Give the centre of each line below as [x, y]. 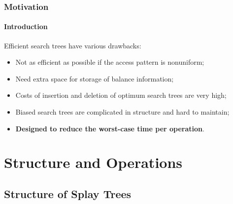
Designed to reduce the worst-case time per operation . [110, 128]
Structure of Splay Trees [68, 193]
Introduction [26, 26]
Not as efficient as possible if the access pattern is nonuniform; [110, 62]
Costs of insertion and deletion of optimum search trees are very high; [121, 95]
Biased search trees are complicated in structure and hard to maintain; [122, 112]
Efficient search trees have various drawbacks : [73, 45]
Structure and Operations [93, 162]
